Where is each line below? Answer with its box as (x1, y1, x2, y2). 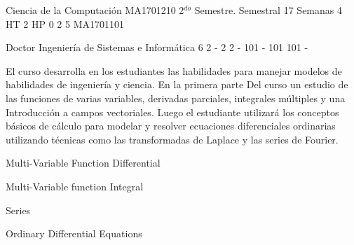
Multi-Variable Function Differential (6, 155, 161, 170)
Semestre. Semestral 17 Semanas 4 (194, 3, 342, 17)
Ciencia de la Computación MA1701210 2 (6, 3, 184, 17)
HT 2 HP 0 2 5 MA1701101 (6, 16, 125, 31)
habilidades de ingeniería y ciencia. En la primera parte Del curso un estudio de (6, 77, 348, 92)
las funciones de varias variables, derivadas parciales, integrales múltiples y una (6, 90, 346, 105)
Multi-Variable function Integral (6, 178, 144, 193)
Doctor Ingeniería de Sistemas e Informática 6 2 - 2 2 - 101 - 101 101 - (6, 40, 308, 55)
